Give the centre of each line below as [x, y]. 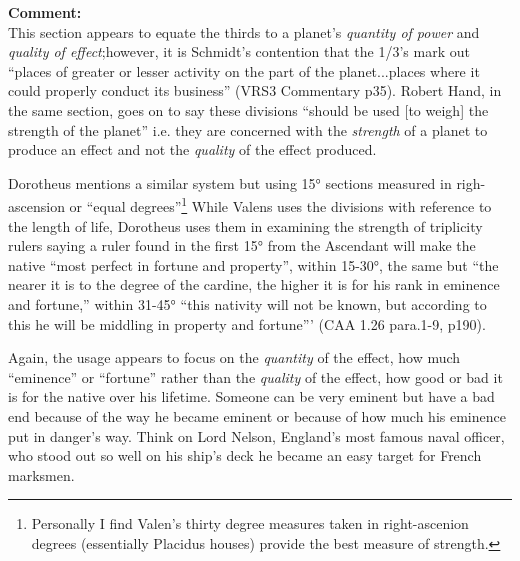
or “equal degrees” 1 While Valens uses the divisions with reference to [280, 204]
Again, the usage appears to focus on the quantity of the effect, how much [234, 357]
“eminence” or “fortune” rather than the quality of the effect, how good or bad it [255, 376]
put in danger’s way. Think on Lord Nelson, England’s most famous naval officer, [256, 435]
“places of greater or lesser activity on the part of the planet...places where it [244, 70]
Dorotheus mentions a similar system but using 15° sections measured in [230, 182]
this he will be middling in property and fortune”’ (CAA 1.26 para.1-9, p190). [247, 323]
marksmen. [41, 474]
